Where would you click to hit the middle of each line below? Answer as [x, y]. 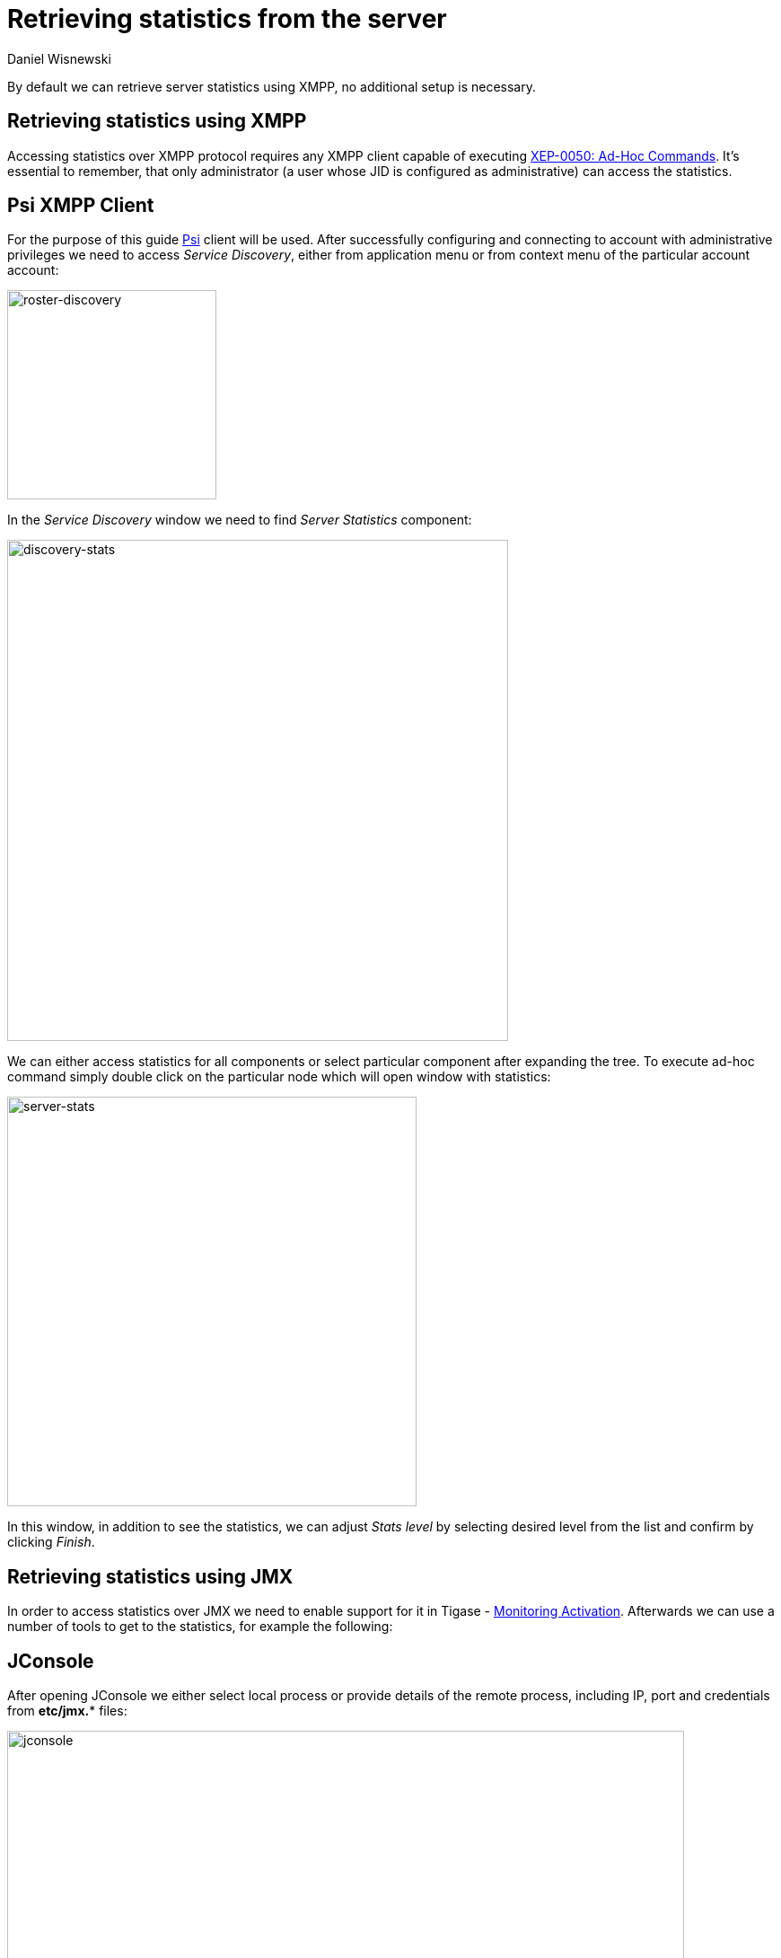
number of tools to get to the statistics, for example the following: [200, 1627]
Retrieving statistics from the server [227, 19]
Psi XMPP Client [81, 206]
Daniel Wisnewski [59, 58]
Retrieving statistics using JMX [150, 1576]
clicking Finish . [51, 1542]
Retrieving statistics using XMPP [157, 121]
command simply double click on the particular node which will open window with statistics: [279, 1077]
